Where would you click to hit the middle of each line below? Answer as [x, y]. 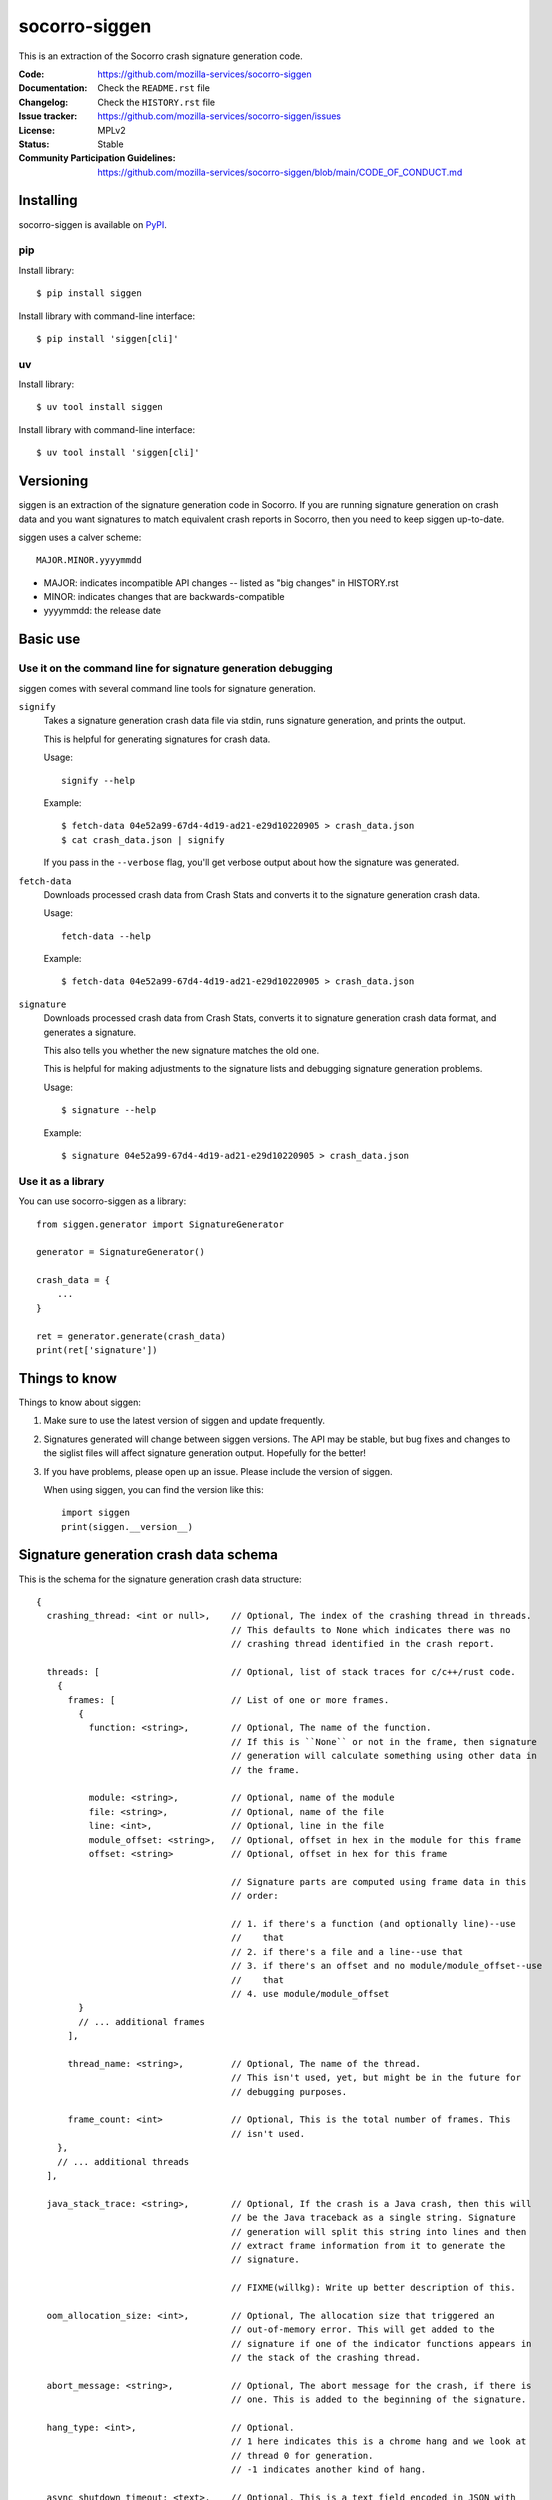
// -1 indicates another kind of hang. [328, 2469]
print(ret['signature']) [97, 1350]
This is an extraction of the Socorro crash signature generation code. [161, 56]
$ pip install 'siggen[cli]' [107, 338]
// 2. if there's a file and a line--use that [347, 1951]
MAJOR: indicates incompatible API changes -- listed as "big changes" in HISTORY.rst [221, 582]
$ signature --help [109, 1110]
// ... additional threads [123, 2161]
